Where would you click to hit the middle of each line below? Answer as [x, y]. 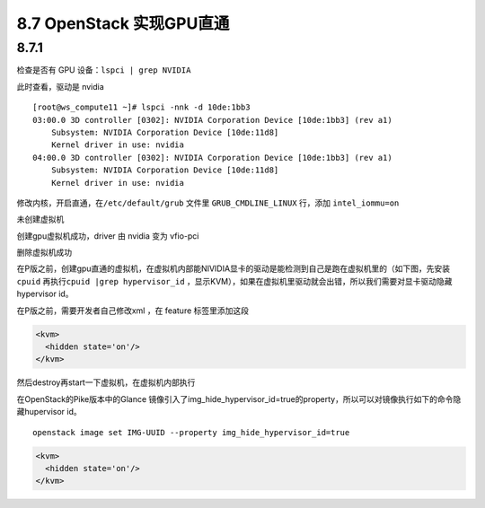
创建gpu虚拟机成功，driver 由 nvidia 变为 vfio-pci [108, 236]
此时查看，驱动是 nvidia [61, 86]
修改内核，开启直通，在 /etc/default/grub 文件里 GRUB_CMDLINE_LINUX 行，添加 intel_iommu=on [208, 203]
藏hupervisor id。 [49, 412]
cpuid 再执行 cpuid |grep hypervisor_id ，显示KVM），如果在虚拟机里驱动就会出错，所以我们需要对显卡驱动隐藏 [234, 281]
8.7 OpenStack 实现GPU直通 [123, 23]
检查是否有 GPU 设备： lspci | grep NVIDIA [104, 70]
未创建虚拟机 [40, 219]
